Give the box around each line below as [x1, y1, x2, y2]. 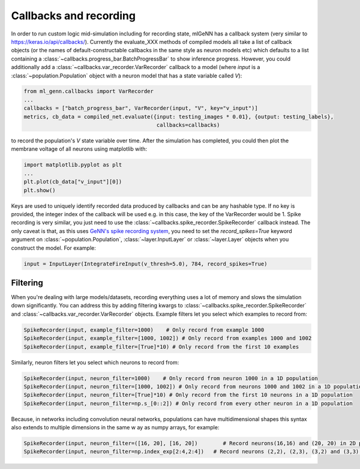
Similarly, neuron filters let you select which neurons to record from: [11, 359, 179, 366]
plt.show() [23, 187, 56, 193]
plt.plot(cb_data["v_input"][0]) [23, 178, 122, 186]
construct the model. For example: [11, 244, 96, 252]
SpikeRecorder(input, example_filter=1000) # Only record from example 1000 [23, 326, 265, 333]
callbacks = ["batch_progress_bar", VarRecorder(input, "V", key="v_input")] [23, 105, 258, 112]
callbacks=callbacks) [156, 122, 220, 129]
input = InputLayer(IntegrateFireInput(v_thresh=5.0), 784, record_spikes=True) [23, 260, 268, 267]
